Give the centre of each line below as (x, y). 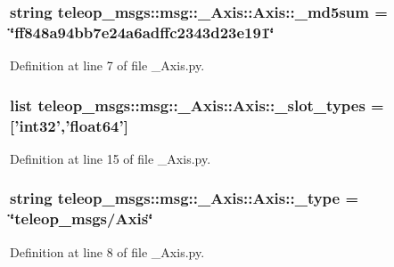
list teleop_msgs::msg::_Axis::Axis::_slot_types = (197, 105)
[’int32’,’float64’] (69, 125)
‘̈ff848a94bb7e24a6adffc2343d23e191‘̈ (142, 32)
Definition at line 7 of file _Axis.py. (107, 65)
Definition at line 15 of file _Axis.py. (111, 158)
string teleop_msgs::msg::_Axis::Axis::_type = (185, 198)
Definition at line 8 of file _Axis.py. (107, 251)
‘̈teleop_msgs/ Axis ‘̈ (82, 218)
